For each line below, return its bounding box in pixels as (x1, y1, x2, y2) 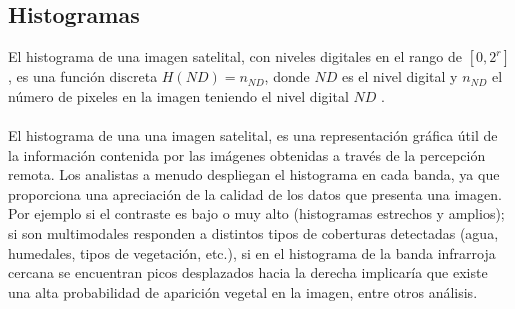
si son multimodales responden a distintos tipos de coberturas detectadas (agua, (8, 222, 499, 243)
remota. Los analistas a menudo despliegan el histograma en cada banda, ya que (8, 164, 500, 185)
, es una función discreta (8, 66, 158, 87)
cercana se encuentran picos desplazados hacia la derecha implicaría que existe (8, 262, 488, 283)
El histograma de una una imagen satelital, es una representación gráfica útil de (8, 124, 498, 145)
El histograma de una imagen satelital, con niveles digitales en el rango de (8, 46, 463, 67)
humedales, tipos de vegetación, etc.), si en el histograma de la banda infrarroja (8, 242, 496, 263)
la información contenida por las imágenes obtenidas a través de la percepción (8, 144, 486, 165)
